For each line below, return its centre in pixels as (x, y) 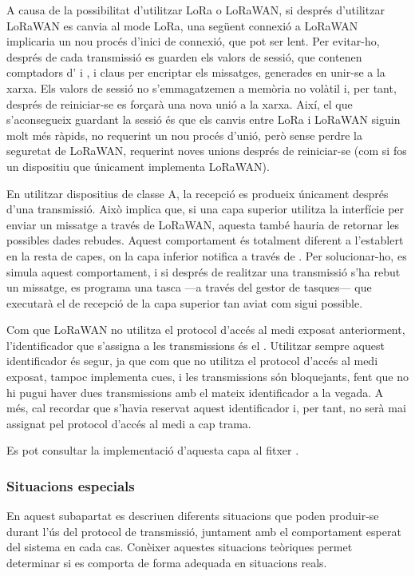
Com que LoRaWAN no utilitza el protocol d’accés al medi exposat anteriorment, (206, 330)
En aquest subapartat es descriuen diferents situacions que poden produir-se (193, 516)
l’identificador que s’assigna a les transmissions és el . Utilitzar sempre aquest (196, 345)
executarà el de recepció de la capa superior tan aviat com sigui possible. (185, 302)
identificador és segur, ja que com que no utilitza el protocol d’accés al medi (192, 361)
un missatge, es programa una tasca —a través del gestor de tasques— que (189, 287)
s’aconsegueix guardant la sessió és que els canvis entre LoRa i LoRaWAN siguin (204, 119)
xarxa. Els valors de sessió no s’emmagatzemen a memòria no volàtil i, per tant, (202, 87)
